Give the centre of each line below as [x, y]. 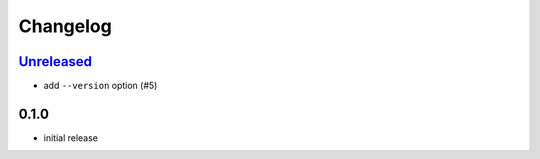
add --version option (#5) [100, 86]
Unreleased [55, 61]
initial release [71, 137]
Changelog [65, 26]
